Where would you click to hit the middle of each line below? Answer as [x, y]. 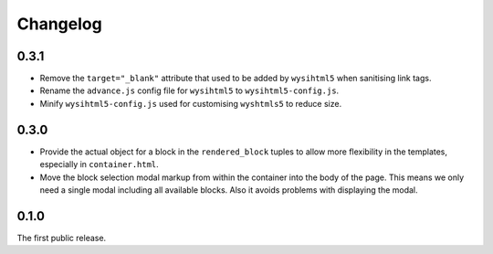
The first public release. [62, 238]
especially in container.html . [99, 164]
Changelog [59, 24]
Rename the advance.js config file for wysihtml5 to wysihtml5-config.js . [189, 90]
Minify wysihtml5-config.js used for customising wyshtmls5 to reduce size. [191, 103]
